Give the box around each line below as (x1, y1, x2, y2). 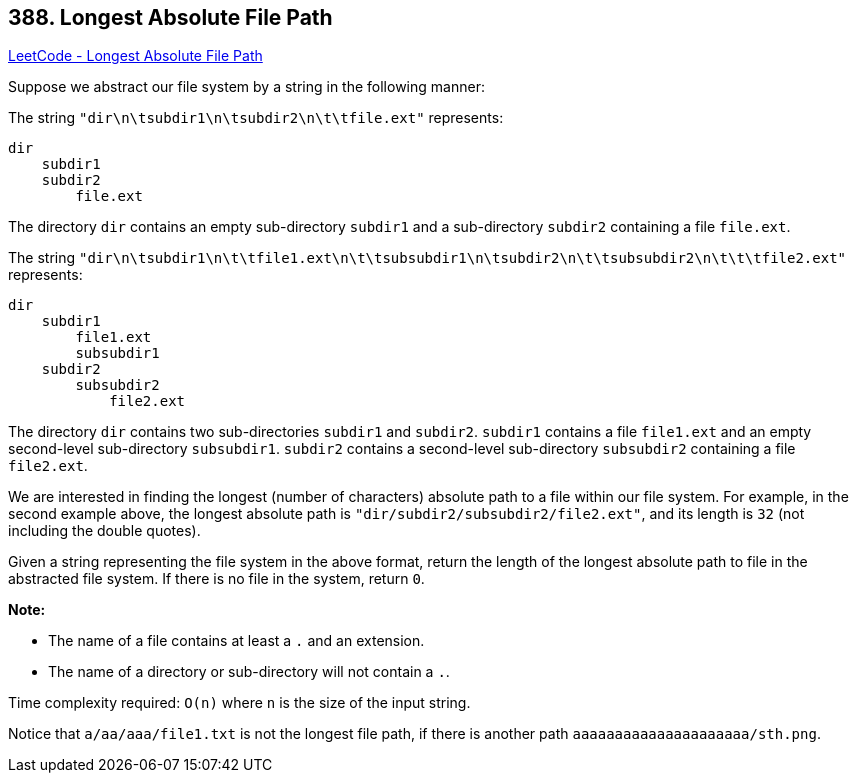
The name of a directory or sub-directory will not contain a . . (48, 663, 450, 681)
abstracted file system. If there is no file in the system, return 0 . (8, 570, 425, 588)
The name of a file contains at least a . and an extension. (48, 632, 425, 650)
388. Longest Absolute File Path (8, 5, 333, 30)
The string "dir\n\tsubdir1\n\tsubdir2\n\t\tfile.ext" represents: (8, 109, 504, 127)
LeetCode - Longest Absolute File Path (8, 47, 263, 65)
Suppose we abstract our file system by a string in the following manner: (8, 78, 485, 96)
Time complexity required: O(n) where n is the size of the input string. (8, 694, 471, 712)
